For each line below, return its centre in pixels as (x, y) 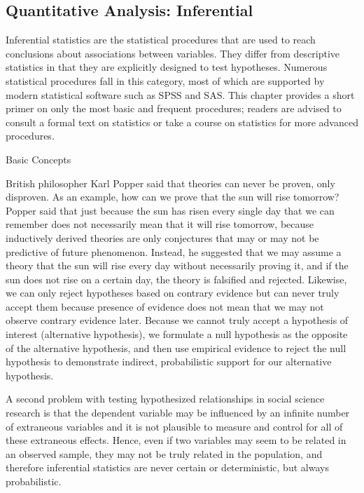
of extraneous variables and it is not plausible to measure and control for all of (174, 426)
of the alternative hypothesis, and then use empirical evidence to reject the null (176, 347)
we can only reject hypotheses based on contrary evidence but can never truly (173, 293)
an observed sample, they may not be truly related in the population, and (164, 453)
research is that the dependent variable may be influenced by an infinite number (178, 413)
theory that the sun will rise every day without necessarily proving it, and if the (177, 265)
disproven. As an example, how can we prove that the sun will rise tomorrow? (173, 197)
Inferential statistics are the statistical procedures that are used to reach (161, 40)
